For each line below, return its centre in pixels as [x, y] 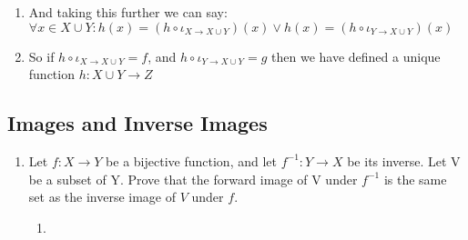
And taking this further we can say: [128, 12]
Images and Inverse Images [137, 123]
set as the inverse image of [102, 197]
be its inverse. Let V [404, 160]
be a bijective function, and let [191, 160]
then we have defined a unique [356, 56]
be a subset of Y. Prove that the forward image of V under [193, 179]
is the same [415, 179]
